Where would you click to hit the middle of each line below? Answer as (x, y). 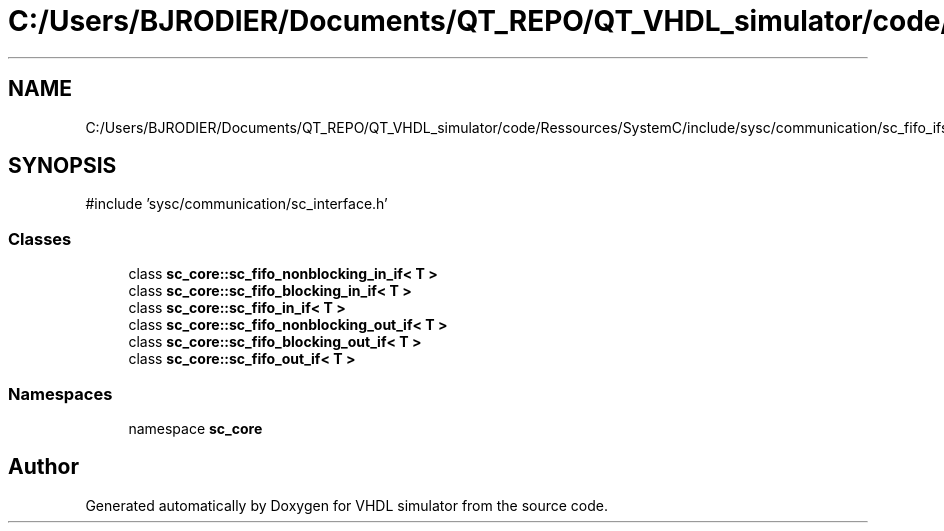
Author (43, 467)
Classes (40, 238)
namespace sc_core (195, 428)
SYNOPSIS (62, 166)
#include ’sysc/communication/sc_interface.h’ (236, 204)
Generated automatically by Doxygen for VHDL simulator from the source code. (347, 505)
